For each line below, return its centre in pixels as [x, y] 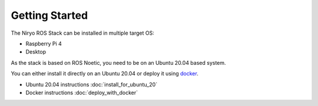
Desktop [36, 52]
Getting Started [49, 15]
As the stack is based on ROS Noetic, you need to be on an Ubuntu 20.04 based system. [118, 62]
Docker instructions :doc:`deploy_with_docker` [82, 92]
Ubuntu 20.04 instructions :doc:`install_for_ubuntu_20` [92, 84]
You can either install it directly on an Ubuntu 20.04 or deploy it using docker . [105, 74]
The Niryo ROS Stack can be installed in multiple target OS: [82, 33]
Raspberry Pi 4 [44, 44]
